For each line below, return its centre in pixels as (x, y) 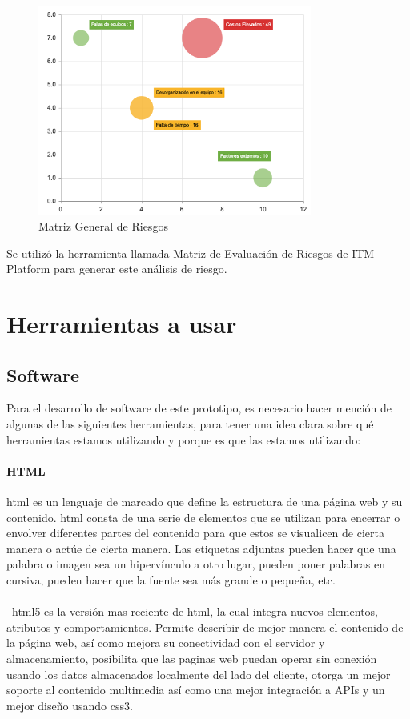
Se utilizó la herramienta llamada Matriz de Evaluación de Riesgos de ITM (191, 253)
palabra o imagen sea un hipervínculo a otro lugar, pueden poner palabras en (196, 564)
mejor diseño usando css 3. (70, 705)
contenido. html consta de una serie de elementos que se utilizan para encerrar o (203, 517)
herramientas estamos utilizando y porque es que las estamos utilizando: (184, 439)
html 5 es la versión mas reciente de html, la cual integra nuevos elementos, (195, 611)
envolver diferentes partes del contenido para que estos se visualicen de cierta (195, 533)
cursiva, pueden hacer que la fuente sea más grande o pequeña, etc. (171, 579)
